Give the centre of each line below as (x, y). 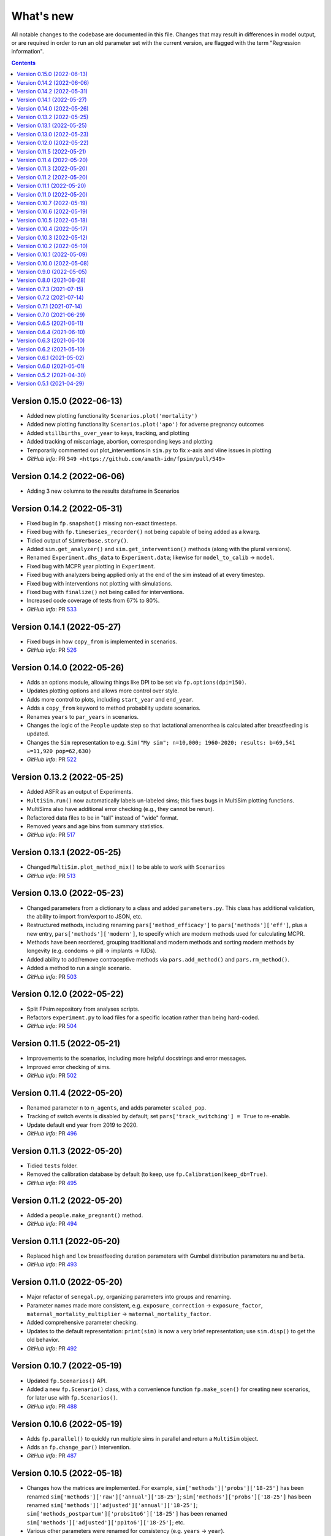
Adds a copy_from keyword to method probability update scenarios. (114, 708)
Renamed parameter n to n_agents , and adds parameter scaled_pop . (116, 1107)
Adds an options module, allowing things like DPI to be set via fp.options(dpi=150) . (136, 682)
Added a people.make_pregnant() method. (85, 1215)
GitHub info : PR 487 (52, 1456)
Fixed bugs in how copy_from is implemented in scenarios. (102, 641)
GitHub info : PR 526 (51, 650)
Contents (24, 63)
